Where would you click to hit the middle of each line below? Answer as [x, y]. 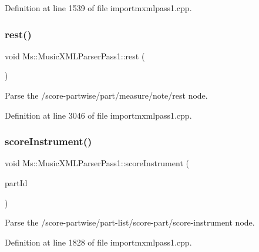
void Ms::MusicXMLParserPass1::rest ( [75, 56]
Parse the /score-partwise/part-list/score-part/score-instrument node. [130, 222]
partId [16, 183]
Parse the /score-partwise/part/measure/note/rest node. [106, 95]
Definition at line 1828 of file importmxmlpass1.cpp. [98, 242]
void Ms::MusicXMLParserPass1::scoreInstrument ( [97, 163]
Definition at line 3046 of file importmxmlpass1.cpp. [98, 115]
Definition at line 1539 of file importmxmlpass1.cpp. [98, 8]
